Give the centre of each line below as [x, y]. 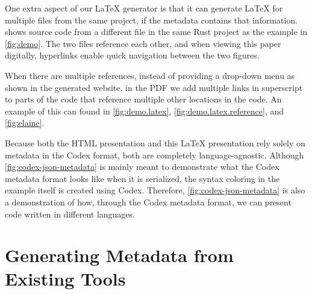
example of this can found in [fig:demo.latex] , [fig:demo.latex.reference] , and [145, 111]
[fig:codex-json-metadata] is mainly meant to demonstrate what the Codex [142, 167]
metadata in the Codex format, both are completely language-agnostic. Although [154, 155]
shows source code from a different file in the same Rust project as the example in [156, 32]
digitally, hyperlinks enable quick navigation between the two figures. [132, 55]
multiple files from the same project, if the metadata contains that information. [151, 20]
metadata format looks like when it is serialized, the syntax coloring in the [142, 178]
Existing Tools [65, 279]
